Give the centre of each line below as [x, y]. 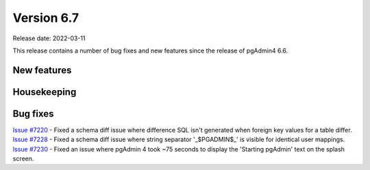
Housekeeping [45, 92]
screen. [23, 159]
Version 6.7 [46, 18]
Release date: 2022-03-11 [49, 38]
